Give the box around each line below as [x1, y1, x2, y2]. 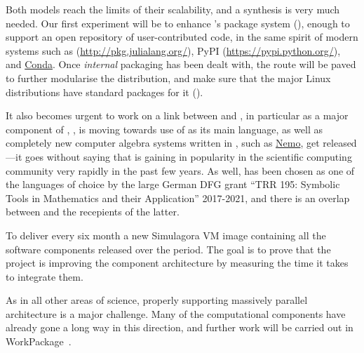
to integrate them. [6, 269, 83, 284]
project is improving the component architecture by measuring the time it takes [6, 255, 349, 270]
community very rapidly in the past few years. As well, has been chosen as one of [6, 163, 355, 178]
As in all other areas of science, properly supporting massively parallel [6, 293, 308, 307]
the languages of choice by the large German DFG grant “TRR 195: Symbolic [6, 177, 340, 192]
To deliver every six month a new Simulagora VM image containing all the [6, 227, 326, 242]
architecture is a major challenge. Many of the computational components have [6, 306, 346, 321]
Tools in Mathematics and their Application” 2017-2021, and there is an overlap [6, 190, 350, 205]
